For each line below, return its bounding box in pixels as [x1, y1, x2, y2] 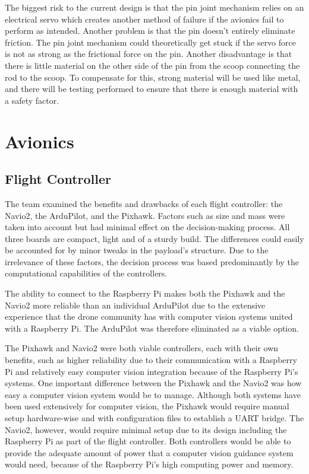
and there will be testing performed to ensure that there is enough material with [5, 82, 298, 95]
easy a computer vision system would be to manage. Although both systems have [5, 388, 301, 400]
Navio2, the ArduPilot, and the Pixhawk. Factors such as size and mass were [5, 209, 285, 221]
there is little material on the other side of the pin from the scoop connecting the [5, 59, 300, 71]
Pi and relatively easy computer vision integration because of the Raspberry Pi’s [5, 365, 298, 377]
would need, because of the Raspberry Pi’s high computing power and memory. [5, 458, 294, 470]
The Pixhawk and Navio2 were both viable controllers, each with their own [5, 342, 279, 354]
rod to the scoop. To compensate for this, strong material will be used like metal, [5, 71, 301, 83]
